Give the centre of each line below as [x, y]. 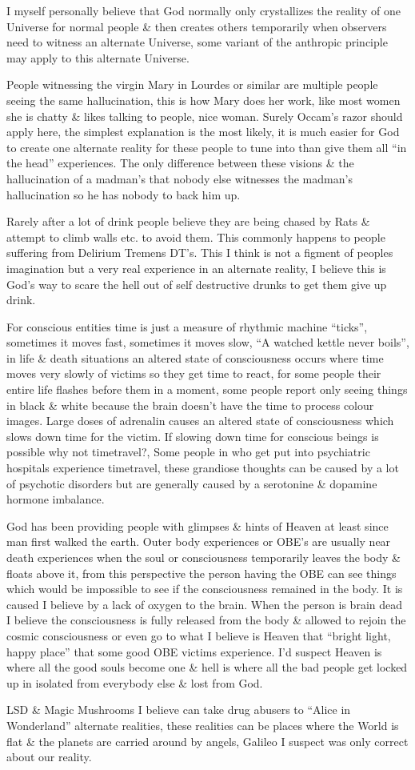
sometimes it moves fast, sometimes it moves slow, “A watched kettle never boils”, [208, 342]
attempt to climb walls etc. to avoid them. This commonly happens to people [196, 237]
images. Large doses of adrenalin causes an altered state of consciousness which [200, 421]
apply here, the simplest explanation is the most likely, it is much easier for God [203, 132]
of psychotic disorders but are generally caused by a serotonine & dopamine [192, 483]
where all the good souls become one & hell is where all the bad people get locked [207, 667]
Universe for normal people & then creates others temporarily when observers [197, 26]
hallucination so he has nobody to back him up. [124, 194]
